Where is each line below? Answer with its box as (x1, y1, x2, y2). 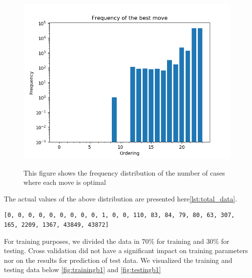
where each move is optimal (23, 177, 106, 187)
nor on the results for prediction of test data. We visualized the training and (4, 255, 232, 265)
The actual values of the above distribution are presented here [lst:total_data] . (4, 193, 237, 203)
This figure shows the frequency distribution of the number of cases (23, 167, 225, 178)
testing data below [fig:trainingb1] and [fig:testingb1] (4, 264, 161, 275)
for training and (156, 236, 204, 246)
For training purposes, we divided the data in (4, 236, 140, 246)
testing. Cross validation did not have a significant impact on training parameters (4, 245, 248, 256)
